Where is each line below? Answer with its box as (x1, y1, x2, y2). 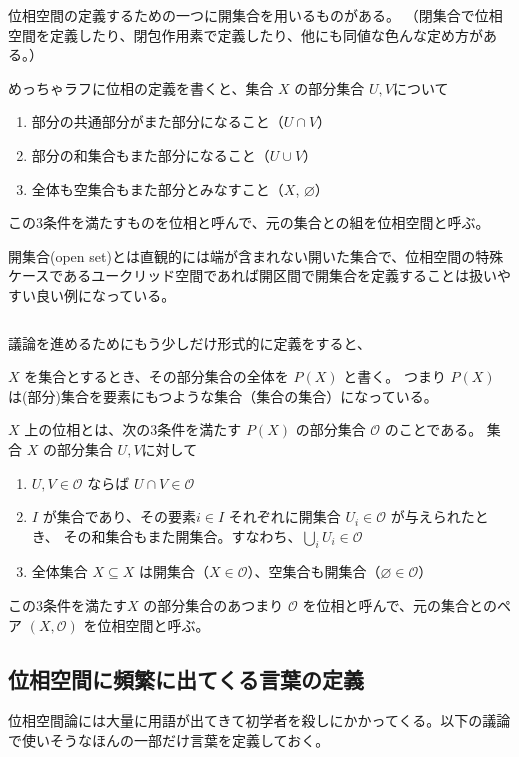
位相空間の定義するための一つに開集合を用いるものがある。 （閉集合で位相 (8, 5, 503, 25)
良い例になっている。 (35, 284, 176, 305)
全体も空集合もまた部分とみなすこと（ (31, 178, 284, 199)
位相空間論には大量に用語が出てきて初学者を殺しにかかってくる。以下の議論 (8, 710, 511, 731)
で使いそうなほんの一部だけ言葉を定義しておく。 (8, 730, 330, 751)
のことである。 (384, 419, 483, 440)
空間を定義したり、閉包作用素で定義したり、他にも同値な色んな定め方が (8, 24, 483, 45)
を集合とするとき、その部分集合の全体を (24, 366, 289, 387)
